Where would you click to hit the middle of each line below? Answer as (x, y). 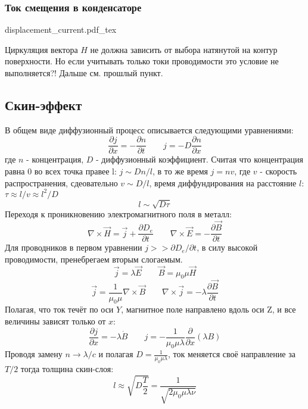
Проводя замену (34, 354)
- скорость (279, 171)
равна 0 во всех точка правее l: (61, 171)
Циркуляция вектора (41, 49)
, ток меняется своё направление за (232, 354)
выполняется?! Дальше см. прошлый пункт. (84, 73)
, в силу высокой (227, 247)
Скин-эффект (43, 104)
